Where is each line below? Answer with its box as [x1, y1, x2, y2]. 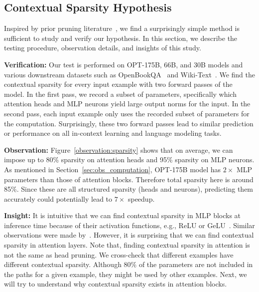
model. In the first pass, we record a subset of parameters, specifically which [4, 88, 237, 99]
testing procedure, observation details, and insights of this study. [4, 42, 201, 53]
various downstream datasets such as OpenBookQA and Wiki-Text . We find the [4, 69, 255, 79]
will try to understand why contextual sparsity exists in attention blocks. [4, 279, 227, 289]
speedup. [128, 193, 155, 204]
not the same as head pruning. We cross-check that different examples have [4, 249, 234, 260]
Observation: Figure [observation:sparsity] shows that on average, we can [4, 144, 233, 155]
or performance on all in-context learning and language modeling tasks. [4, 128, 222, 138]
